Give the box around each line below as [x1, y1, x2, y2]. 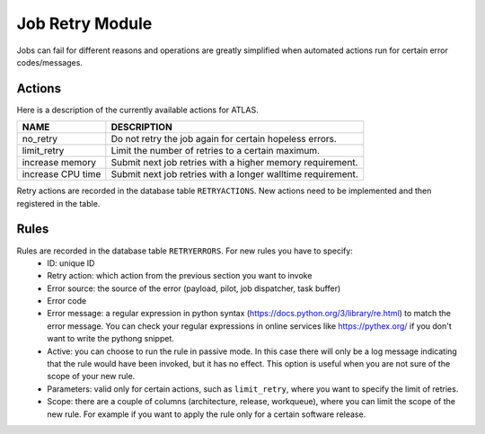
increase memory [22, 156, 96, 169]
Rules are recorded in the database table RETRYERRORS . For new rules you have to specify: [16, 245, 354, 256]
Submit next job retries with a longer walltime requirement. [110, 168, 358, 181]
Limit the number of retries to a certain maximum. [110, 145, 321, 157]
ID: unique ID [47, 257, 95, 269]
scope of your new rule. [47, 371, 136, 382]
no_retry [22, 133, 58, 146]
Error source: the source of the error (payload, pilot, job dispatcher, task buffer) [47, 283, 341, 294]
